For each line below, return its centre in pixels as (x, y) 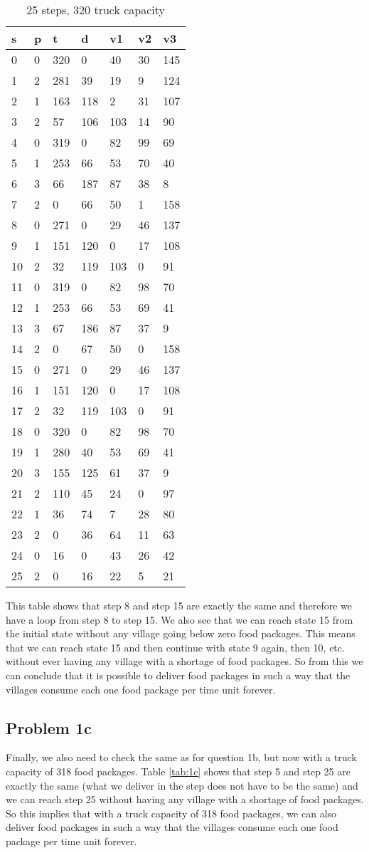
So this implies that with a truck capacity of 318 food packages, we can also (171, 813)
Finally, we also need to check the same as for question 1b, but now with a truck (181, 757)
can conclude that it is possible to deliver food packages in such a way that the (178, 675)
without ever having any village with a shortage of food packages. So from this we (184, 661)
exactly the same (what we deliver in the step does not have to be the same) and (182, 785)
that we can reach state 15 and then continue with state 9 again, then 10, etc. (175, 647)
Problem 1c (49, 727)
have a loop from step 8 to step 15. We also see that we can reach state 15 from (180, 619)
